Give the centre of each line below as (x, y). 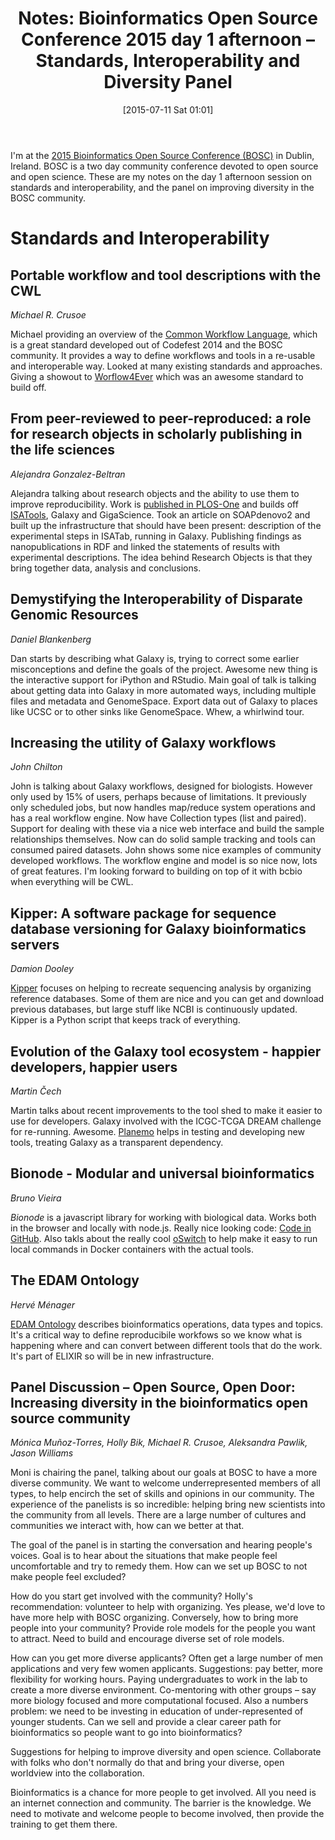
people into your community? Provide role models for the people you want (163, 1628)
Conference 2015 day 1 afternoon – (168, 39)
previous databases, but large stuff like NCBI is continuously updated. (154, 1009)
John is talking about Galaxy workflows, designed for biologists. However (161, 786)
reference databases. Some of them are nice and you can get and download (167, 999)
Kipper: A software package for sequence (143, 913)
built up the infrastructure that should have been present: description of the (166, 525)
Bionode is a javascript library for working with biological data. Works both (163, 1217)
